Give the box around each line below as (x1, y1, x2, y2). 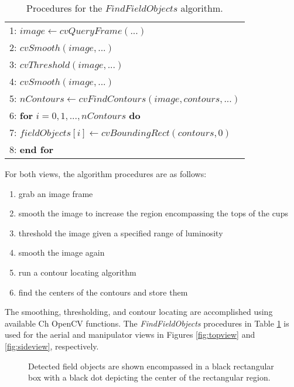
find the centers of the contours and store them (18, 286, 188, 298)
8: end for (9, 142, 54, 156)
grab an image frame (18, 187, 93, 199)
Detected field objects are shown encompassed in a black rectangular (28, 359, 274, 372)
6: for (9, 108, 33, 122)
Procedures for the (26, 1, 102, 15)
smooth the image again (18, 246, 105, 259)
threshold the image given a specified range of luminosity (18, 226, 223, 239)
